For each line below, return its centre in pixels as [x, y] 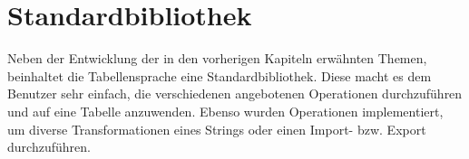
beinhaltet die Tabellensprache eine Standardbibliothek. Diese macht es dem [220, 75]
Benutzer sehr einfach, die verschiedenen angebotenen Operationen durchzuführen [235, 94]
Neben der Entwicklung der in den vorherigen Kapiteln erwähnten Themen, [217, 58]
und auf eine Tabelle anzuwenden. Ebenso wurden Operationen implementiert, [225, 111]
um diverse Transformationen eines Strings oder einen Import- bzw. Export [217, 129]
